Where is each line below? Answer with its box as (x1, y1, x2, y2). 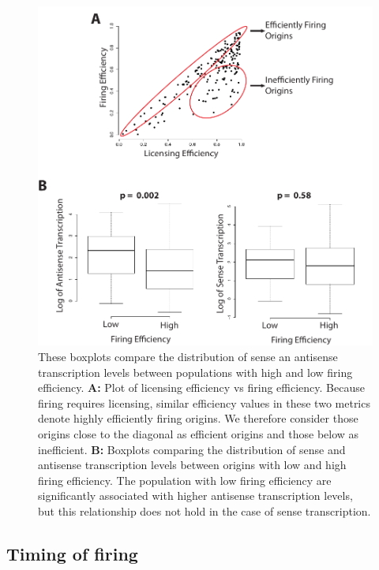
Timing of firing (6, 541, 138, 565)
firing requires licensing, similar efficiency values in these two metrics (38, 394, 370, 411)
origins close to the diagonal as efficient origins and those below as (38, 426, 359, 442)
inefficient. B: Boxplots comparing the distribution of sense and (38, 441, 346, 457)
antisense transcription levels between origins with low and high (38, 456, 347, 473)
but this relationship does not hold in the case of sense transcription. (38, 503, 371, 519)
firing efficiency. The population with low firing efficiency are (38, 471, 332, 488)
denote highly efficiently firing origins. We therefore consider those (38, 410, 358, 427)
